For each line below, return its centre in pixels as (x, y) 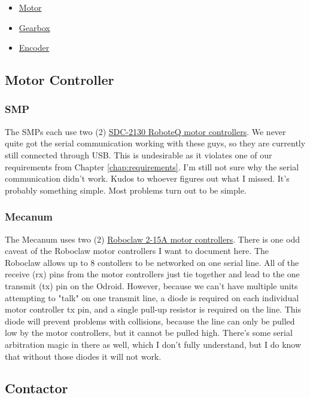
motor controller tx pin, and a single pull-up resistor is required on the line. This (153, 309)
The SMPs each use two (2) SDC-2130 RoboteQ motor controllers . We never (145, 131)
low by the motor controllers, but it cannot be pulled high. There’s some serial (149, 333)
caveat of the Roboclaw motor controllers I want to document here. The (137, 251)
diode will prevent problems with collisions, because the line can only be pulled (150, 321)
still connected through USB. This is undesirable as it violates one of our (139, 154)
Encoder (34, 48)
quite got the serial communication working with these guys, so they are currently (155, 143)
